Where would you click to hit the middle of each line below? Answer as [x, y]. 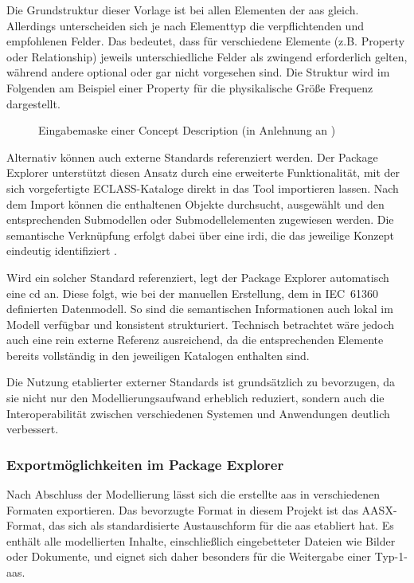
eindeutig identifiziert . [62, 250]
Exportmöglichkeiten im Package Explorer [145, 464]
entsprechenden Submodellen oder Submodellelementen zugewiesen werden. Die [200, 219]
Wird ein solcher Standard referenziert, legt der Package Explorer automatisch [198, 277]
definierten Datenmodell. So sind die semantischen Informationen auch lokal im [200, 309]
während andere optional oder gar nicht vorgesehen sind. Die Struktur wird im [198, 72]
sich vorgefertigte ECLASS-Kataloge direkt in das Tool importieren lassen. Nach [203, 188]
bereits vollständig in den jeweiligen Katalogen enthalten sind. [158, 355]
